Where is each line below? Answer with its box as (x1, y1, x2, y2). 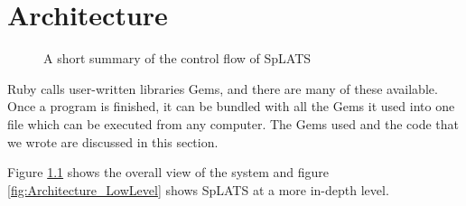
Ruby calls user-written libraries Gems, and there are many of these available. (7, 79, 438, 98)
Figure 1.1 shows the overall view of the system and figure (7, 163, 330, 182)
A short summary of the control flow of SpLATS (43, 49, 312, 68)
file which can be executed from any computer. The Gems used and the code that (7, 114, 460, 133)
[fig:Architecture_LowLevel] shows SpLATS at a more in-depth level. (7, 180, 389, 199)
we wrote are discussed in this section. (7, 132, 219, 151)
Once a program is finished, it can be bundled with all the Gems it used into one (7, 97, 455, 116)
